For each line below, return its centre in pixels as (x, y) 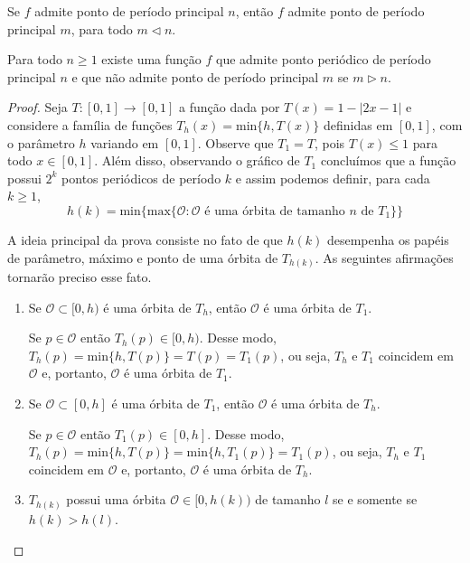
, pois (329, 142)
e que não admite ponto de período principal (195, 76)
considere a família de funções (90, 124)
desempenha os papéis (388, 239)
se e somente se (375, 499)
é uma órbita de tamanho (275, 211)
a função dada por (230, 107)
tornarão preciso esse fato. (80, 277)
